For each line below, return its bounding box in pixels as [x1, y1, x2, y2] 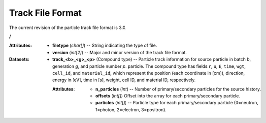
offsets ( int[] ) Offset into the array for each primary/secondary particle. [95, 93, 240, 99]
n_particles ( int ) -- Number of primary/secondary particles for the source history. [95, 86, 261, 92]
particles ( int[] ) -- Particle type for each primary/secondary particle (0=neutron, [95, 100, 259, 106]
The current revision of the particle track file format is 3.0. [9, 25, 127, 31]
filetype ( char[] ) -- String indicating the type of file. [52, 42, 157, 49]
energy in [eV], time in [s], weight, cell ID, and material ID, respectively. [52, 77, 196, 83]
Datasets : [9, 57, 30, 62]
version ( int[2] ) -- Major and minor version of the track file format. [52, 49, 187, 55]
